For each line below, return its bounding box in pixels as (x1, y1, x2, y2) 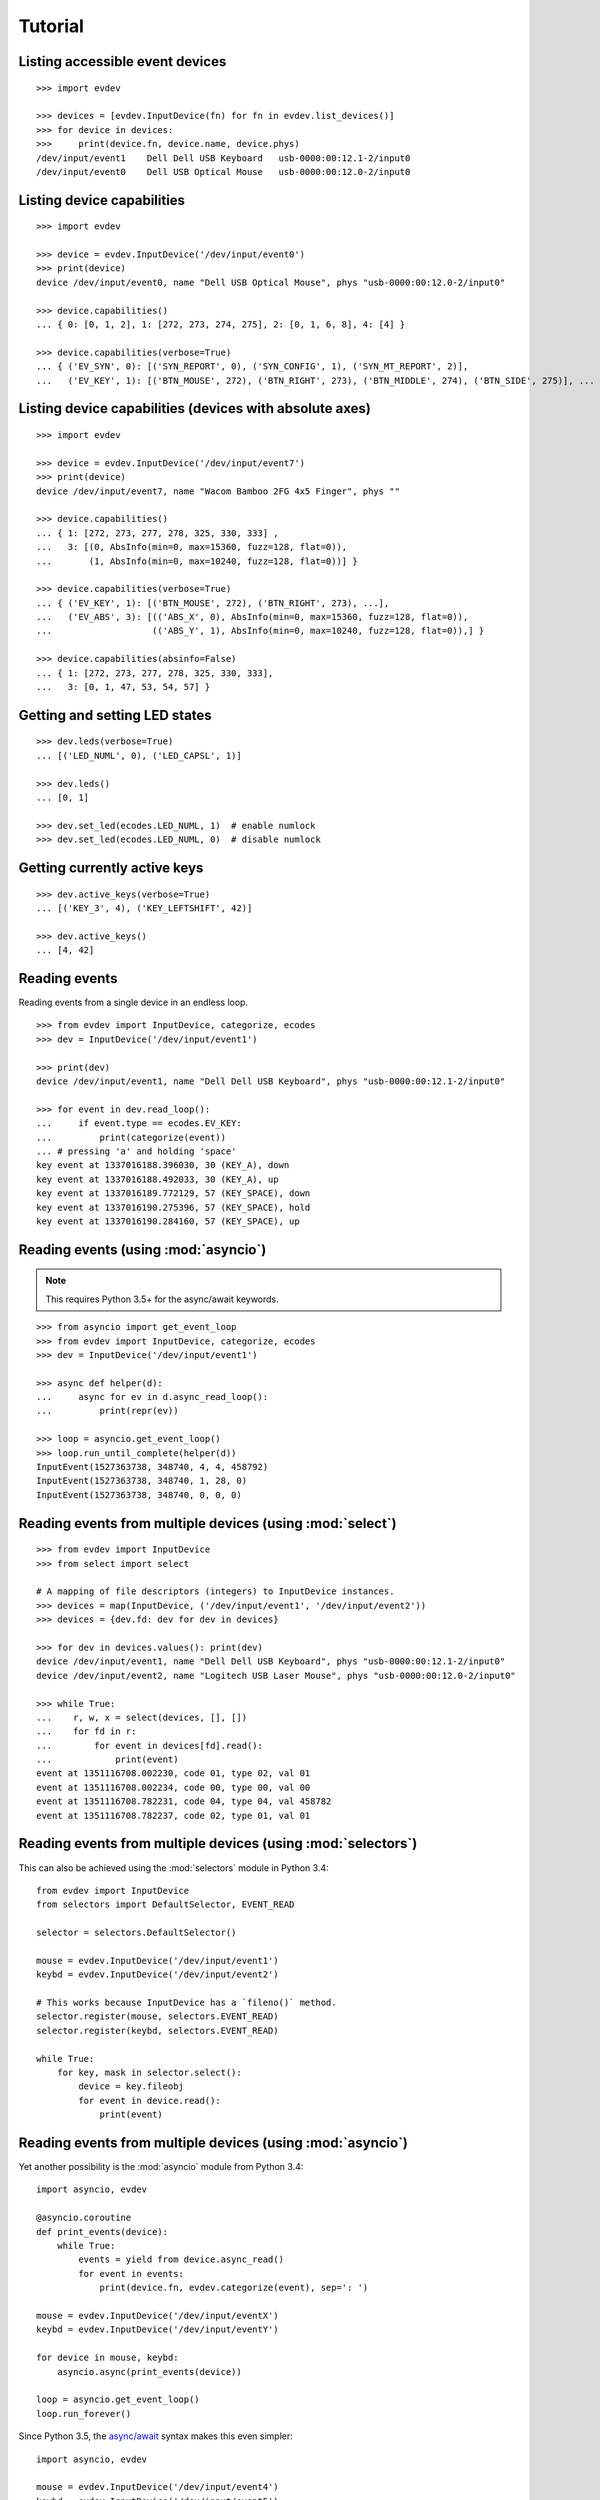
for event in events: (78, 2268, 185, 2279)
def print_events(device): (36, 2226, 169, 2237)
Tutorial (18, 15, 85, 37)
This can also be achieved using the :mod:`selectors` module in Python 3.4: (18, 1861, 329, 1874)
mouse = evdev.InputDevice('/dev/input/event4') (36, 2481, 279, 2493)
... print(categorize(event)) (36, 1131, 227, 1143)
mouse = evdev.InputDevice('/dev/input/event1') (36, 1955, 279, 1966)
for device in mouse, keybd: (36, 2352, 179, 2364)
